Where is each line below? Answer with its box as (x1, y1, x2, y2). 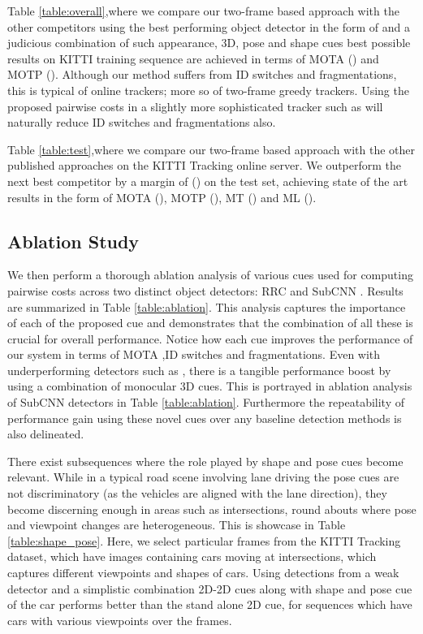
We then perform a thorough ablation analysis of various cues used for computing (7, 266, 413, 283)
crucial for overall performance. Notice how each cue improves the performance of (7, 330, 413, 347)
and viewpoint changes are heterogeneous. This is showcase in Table (7, 516, 346, 533)
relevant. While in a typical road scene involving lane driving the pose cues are (7, 468, 399, 485)
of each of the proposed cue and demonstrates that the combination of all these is (7, 314, 413, 331)
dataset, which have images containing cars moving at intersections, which (7, 548, 377, 565)
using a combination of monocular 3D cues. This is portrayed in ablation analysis (7, 377, 412, 395)
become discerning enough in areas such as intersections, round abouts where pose (7, 500, 417, 517)
